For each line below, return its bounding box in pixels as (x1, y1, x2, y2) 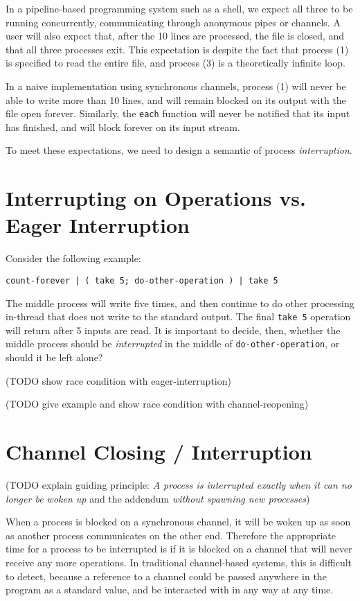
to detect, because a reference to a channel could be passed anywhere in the (6, 568, 327, 583)
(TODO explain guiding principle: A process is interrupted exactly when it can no (6, 477, 352, 491)
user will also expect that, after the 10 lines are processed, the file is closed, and (6, 28, 345, 43)
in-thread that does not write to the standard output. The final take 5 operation (6, 309, 351, 324)
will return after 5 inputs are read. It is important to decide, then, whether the (6, 322, 341, 337)
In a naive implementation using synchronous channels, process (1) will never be (6, 78, 346, 93)
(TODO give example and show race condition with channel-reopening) (6, 397, 309, 411)
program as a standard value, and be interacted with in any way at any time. (6, 582, 334, 597)
